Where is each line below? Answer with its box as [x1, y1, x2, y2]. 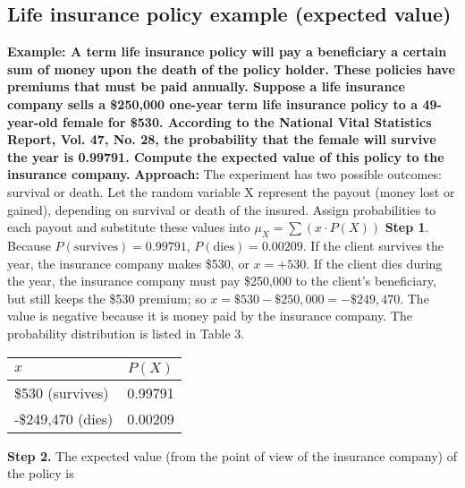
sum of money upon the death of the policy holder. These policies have [7, 59, 455, 78]
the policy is [7, 464, 74, 483]
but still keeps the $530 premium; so [7, 288, 207, 307]
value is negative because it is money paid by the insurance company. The [7, 306, 412, 325]
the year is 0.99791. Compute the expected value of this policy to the [7, 147, 444, 166]
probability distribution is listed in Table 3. [7, 323, 245, 342]
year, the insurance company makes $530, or [7, 253, 249, 272]
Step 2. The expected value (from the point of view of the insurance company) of [7, 446, 457, 465]
